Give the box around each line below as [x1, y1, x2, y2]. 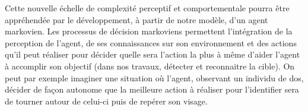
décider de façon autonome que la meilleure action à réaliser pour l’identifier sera [5, 83, 299, 96]
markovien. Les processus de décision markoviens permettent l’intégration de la [5, 25, 293, 37]
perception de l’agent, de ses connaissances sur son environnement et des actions [5, 36, 297, 49]
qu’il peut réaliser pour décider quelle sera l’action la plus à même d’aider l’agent [5, 48, 300, 61]
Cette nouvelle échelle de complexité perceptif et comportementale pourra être [5, 2, 290, 14]
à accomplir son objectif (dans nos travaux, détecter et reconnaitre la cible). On [5, 59, 295, 72]
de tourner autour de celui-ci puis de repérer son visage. [5, 94, 208, 107]
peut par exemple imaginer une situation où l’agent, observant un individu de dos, [5, 71, 304, 84]
